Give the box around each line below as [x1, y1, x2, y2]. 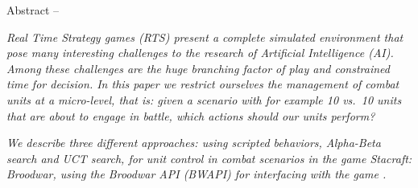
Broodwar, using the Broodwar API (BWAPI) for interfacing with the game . [6, 166, 387, 182]
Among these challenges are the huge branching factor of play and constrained [6, 59, 390, 76]
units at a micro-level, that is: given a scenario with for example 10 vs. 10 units [6, 91, 402, 108]
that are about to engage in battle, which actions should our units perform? [6, 107, 375, 124]
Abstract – [6, 2, 60, 18]
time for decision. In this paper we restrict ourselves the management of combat [6, 76, 399, 92]
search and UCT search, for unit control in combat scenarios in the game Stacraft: [6, 149, 412, 166]
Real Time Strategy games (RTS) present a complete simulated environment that [6, 28, 404, 45]
